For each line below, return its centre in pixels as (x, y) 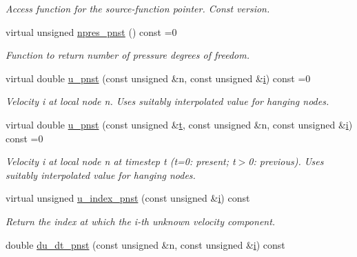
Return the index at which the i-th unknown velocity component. (141, 221)
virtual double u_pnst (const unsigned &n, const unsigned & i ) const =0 (158, 78)
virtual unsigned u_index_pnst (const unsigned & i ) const (128, 198)
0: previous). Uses (286, 161)
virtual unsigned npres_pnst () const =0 (91, 31)
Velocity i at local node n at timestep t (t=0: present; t (121, 161)
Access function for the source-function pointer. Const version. (138, 8)
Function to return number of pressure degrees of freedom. (127, 55)
